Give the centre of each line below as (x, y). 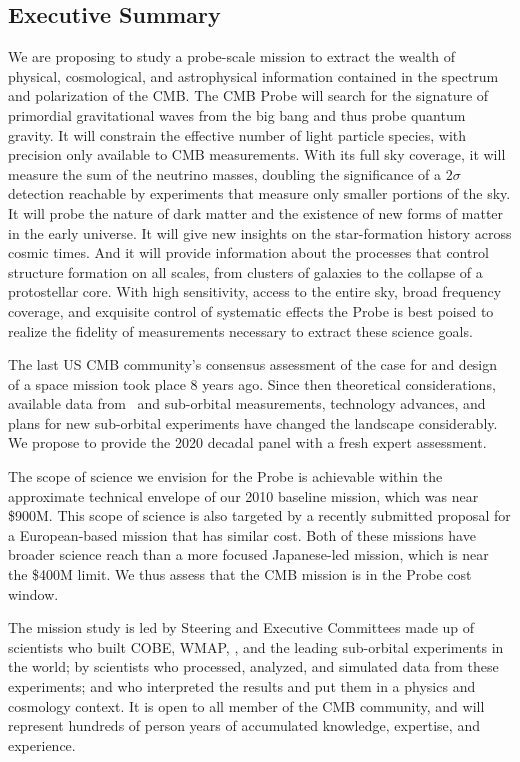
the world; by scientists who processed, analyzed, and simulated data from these (253, 666)
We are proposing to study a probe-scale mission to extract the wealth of (231, 56)
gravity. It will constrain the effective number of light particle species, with (237, 134)
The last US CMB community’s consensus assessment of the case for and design (253, 364)
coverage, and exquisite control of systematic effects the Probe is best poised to (251, 310)
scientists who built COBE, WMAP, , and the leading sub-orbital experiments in (256, 646)
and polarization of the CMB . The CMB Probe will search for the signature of (248, 95)
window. (33, 593)
